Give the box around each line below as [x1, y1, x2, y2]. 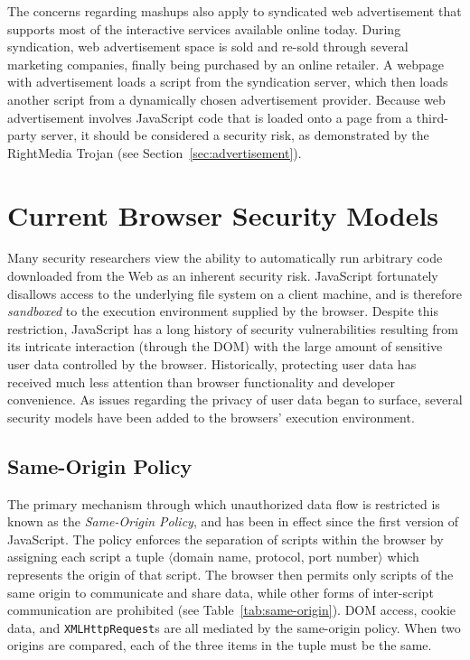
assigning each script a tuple [7, 547, 164, 566]
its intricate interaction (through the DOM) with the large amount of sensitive [7, 337, 443, 356]
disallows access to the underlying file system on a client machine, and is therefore [7, 284, 463, 302]
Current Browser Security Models [7, 196, 439, 233]
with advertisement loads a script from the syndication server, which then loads [7, 72, 448, 91]
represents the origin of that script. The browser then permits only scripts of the [7, 564, 454, 583]
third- [416, 107, 448, 126]
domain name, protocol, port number [173, 547, 379, 566]
